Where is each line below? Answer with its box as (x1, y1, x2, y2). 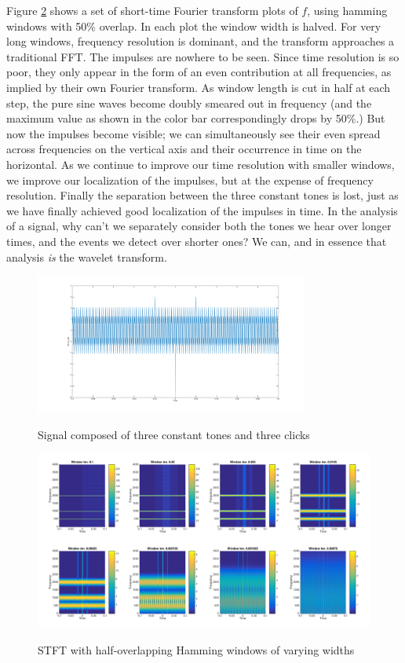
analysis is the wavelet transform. (6, 248, 167, 265)
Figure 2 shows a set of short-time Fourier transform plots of (6, 2, 298, 18)
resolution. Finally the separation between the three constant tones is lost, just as (6, 187, 399, 203)
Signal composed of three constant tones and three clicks (38, 426, 310, 442)
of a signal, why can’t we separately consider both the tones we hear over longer (6, 218, 392, 234)
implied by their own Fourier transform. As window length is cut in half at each (6, 79, 391, 95)
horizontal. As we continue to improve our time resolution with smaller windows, (6, 156, 395, 172)
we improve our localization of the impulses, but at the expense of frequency (6, 171, 374, 188)
